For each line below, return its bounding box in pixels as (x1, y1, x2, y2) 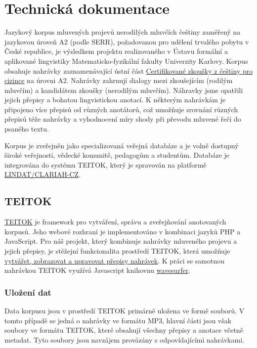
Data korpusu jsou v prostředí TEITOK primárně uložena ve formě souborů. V (4, 305, 245, 316)
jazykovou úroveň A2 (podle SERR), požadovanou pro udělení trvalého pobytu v (4, 36, 249, 46)
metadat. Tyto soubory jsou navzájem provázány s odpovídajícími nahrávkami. (4, 334, 244, 345)
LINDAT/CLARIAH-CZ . (4, 169, 81, 179)
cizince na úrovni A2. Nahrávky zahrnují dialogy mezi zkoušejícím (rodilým (4, 75, 233, 86)
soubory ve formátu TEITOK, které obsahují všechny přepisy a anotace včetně (4, 325, 243, 335)
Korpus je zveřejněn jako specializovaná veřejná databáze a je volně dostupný (4, 140, 239, 150)
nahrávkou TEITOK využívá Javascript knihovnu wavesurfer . (4, 265, 191, 275)
